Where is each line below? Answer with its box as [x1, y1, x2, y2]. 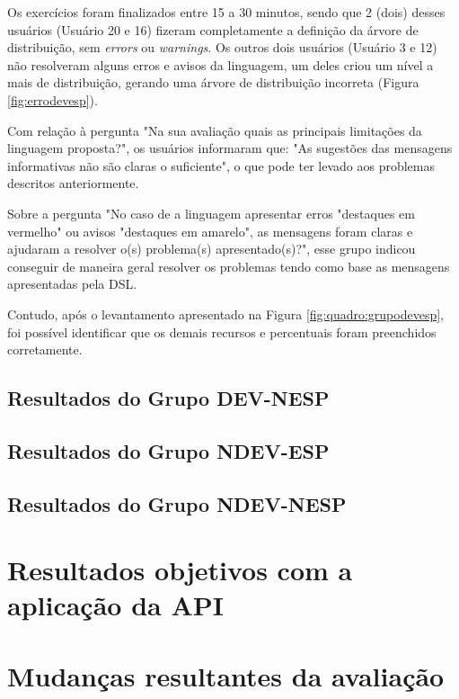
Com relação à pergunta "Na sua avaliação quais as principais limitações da [7, 121, 422, 139]
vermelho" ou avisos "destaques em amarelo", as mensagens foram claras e [7, 221, 413, 240]
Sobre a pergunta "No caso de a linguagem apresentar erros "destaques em [7, 203, 415, 222]
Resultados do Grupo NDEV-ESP [7, 436, 330, 464]
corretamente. [7, 340, 83, 359]
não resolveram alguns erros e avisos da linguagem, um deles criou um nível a [7, 55, 434, 74]
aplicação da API [7, 587, 224, 623]
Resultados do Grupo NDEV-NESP [7, 489, 347, 517]
